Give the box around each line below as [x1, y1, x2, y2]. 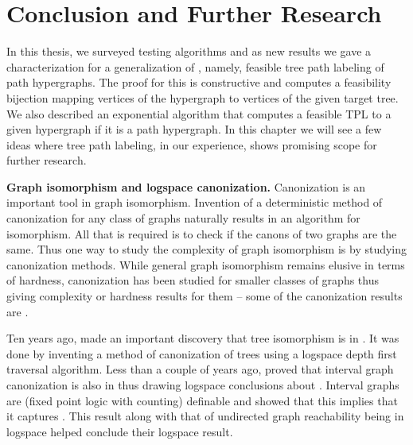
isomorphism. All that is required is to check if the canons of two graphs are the [6, 225, 397, 242]
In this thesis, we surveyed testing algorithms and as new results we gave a [6, 43, 372, 60]
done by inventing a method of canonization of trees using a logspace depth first [6, 345, 397, 362]
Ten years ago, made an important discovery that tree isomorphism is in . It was [6, 330, 399, 346]
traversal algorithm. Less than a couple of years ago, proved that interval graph [6, 361, 394, 377]
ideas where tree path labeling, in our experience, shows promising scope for [6, 136, 377, 153]
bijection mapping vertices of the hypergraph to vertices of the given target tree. [6, 89, 399, 106]
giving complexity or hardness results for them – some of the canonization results [6, 288, 403, 304]
